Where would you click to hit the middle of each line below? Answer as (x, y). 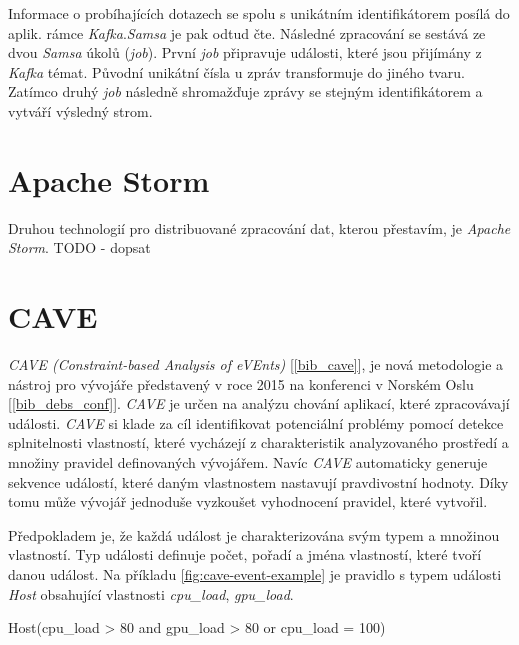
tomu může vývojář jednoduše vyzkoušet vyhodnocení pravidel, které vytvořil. (248, 501)
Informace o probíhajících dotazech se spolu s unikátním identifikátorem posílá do (259, 13)
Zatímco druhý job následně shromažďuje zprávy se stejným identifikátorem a (245, 91)
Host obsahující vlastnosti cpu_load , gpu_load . (151, 593)
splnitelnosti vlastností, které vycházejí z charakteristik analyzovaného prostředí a (258, 442)
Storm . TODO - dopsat (79, 247)
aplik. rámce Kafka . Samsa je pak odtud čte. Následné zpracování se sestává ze (247, 32)
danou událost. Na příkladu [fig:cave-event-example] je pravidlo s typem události (255, 573)
